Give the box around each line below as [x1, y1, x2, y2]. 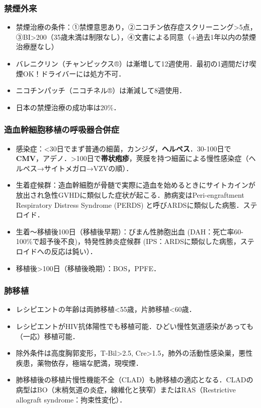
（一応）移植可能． [16, 331, 79, 341]
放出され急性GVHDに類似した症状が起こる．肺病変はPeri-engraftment [16, 189, 244, 200]
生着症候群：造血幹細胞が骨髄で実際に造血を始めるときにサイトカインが [16, 180, 255, 190]
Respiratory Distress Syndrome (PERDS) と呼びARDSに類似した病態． [16, 199, 243, 210]
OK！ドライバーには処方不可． [23, 68, 126, 78]
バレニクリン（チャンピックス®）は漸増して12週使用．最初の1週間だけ [16, 58, 249, 68]
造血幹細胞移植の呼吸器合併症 [4, 123, 120, 136]
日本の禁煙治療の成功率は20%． [16, 102, 121, 112]
